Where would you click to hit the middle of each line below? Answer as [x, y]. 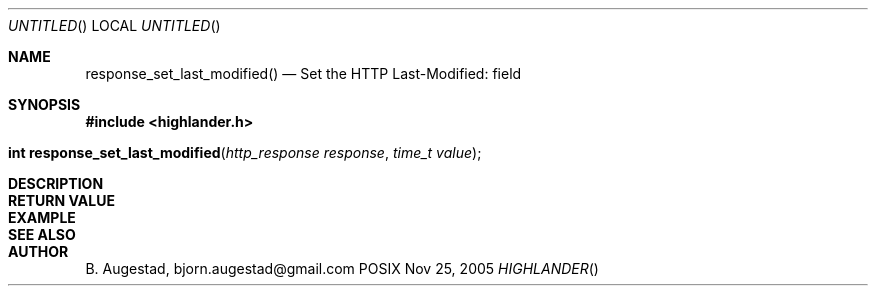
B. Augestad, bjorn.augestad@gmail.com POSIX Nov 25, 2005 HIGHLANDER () [342, 268]
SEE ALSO [42, 234]
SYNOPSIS [44, 104]
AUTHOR [38, 251]
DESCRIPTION [56, 183]
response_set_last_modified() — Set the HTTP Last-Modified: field [303, 73]
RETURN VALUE [61, 200]
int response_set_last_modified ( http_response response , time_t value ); [245, 152]
